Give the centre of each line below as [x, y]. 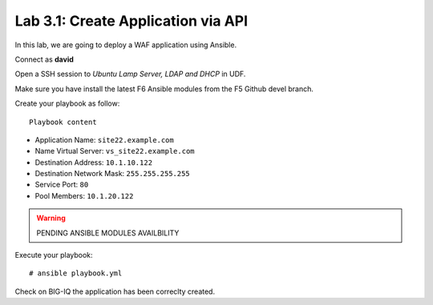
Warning [51, 218]
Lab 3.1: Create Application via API [132, 21]
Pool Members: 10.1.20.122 [84, 195]
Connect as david [44, 59]
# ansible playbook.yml [76, 273]
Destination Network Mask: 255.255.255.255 [112, 174]
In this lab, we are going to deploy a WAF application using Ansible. [125, 45]
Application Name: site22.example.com [104, 139]
